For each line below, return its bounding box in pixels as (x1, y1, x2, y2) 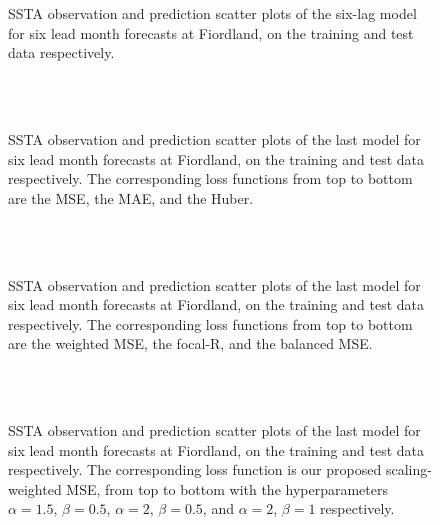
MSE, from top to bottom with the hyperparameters (66, 478, 389, 499)
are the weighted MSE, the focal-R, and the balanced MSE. (8, 333, 373, 354)
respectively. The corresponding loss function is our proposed (8, 459, 382, 480)
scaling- (385, 459, 432, 480)
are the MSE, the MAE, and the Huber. (8, 187, 254, 208)
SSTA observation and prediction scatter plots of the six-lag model (8, 3, 417, 23)
